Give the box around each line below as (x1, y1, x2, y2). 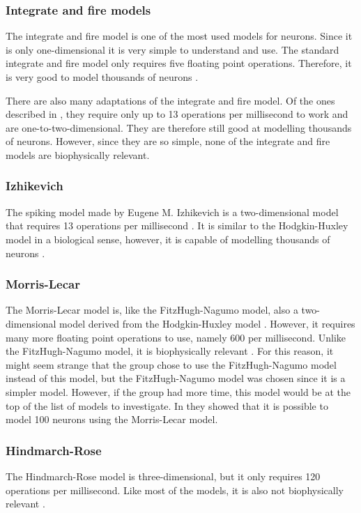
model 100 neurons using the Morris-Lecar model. (6, 412, 218, 427)
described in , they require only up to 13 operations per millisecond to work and (6, 107, 348, 121)
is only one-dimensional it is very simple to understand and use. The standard (6, 42, 339, 56)
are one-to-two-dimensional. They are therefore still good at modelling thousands (6, 120, 352, 135)
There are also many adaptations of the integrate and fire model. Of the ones (6, 93, 335, 107)
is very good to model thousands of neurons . (6, 70, 199, 84)
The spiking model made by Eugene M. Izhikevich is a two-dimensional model (6, 204, 339, 219)
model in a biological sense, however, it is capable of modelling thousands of (6, 231, 330, 246)
